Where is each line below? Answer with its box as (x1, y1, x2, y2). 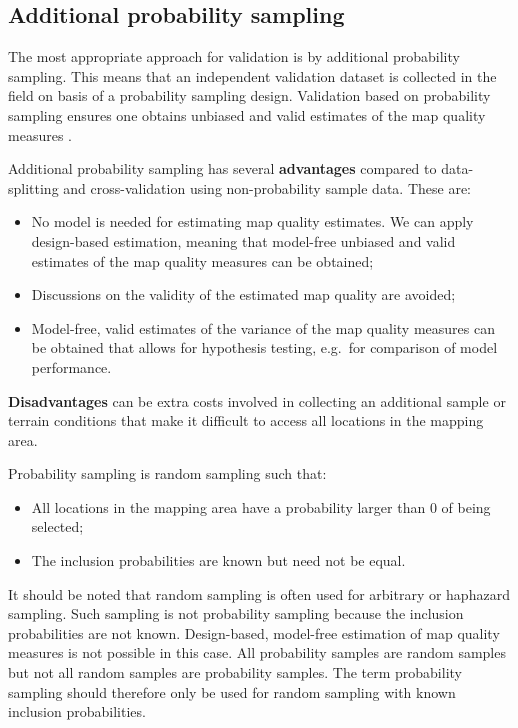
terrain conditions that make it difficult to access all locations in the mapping (8, 410, 484, 431)
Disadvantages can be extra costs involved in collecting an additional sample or (8, 390, 506, 411)
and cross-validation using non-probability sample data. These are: (63, 177, 472, 198)
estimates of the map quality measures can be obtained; (31, 250, 374, 271)
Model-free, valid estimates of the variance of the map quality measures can (31, 317, 495, 338)
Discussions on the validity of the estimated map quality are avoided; (31, 284, 456, 305)
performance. (31, 356, 112, 377)
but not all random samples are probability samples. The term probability (8, 662, 462, 683)
